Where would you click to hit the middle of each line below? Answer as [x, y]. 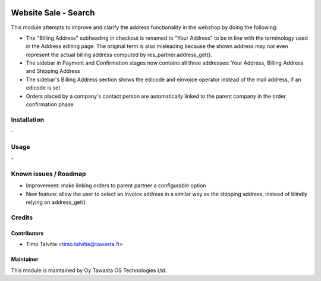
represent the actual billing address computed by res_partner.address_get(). [119, 55]
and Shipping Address [53, 71]
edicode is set [43, 88]
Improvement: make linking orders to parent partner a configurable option [116, 186]
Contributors [27, 233]
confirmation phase [50, 104]
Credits [22, 218]
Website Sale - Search [53, 13]
